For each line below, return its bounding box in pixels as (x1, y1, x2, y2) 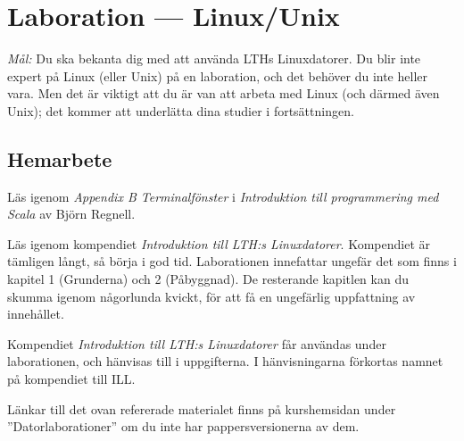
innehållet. (7, 304, 64, 323)
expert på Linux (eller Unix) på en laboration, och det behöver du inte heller (7, 66, 427, 85)
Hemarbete (7, 145, 112, 172)
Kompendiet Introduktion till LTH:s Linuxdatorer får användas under (7, 334, 386, 353)
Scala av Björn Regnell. (7, 204, 136, 223)
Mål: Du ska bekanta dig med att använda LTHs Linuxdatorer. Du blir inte (7, 49, 421, 68)
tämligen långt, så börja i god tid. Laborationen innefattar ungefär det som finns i (7, 252, 457, 270)
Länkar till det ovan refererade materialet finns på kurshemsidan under (7, 399, 396, 418)
